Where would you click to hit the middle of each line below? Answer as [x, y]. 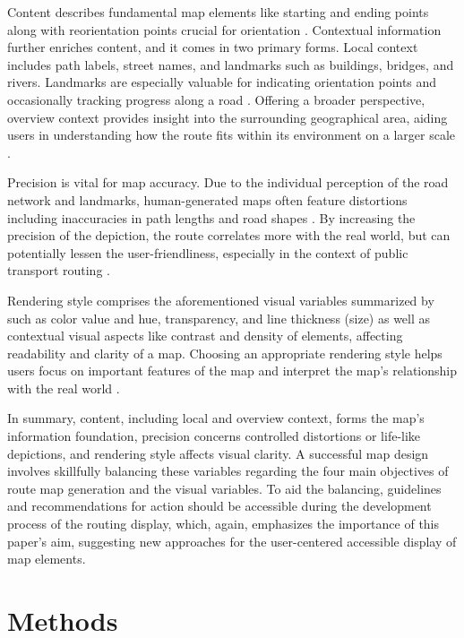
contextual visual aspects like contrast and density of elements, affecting [205, 336]
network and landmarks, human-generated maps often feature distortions [207, 199]
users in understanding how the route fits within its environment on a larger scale [232, 135]
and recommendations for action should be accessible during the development [219, 506]
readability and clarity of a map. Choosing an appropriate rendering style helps [225, 353]
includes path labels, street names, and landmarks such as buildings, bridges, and [231, 64]
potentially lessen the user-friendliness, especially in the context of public [208, 252]
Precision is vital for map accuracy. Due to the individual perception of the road [228, 182]
